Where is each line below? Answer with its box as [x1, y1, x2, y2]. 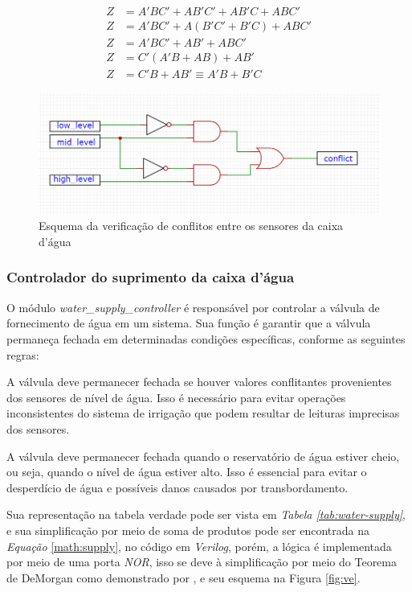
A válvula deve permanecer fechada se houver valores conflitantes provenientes [6, 373, 392, 390]
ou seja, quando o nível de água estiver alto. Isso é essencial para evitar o [6, 463, 367, 480]
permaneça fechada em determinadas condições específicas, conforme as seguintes [6, 330, 406, 347]
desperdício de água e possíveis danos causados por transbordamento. [6, 479, 349, 495]
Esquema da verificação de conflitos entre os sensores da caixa [39, 217, 344, 234]
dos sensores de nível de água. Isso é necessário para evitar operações [6, 388, 346, 405]
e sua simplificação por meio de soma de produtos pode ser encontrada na [6, 521, 370, 538]
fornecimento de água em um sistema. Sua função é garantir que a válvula [6, 314, 371, 331]
